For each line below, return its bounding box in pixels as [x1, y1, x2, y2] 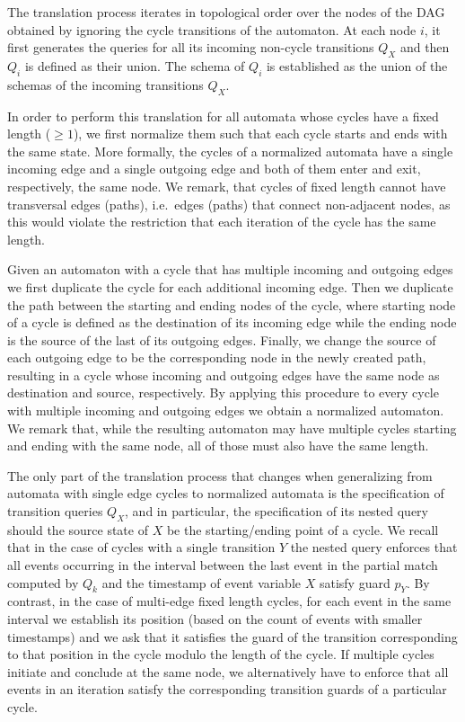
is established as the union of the [266, 56, 448, 75]
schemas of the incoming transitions [7, 75, 204, 94]
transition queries [7, 502, 103, 521]
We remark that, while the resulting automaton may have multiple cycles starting [7, 418, 457, 437]
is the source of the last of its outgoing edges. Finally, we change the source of [7, 330, 436, 349]
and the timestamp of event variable [101, 573, 302, 592]
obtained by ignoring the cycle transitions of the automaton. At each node [7, 20, 417, 39]
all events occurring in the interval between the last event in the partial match [7, 556, 438, 575]
